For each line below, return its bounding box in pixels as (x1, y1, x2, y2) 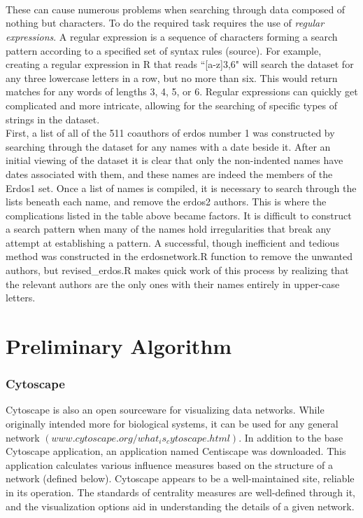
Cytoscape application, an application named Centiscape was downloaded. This (6, 444, 346, 458)
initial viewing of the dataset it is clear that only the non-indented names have (6, 153, 343, 168)
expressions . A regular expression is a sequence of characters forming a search (6, 29, 338, 43)
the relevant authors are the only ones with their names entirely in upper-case (6, 276, 340, 291)
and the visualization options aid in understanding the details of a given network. (6, 498, 355, 513)
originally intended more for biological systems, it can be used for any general (6, 416, 339, 431)
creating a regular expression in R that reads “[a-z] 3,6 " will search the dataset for (6, 57, 354, 71)
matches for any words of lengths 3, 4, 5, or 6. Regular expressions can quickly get (6, 84, 358, 99)
